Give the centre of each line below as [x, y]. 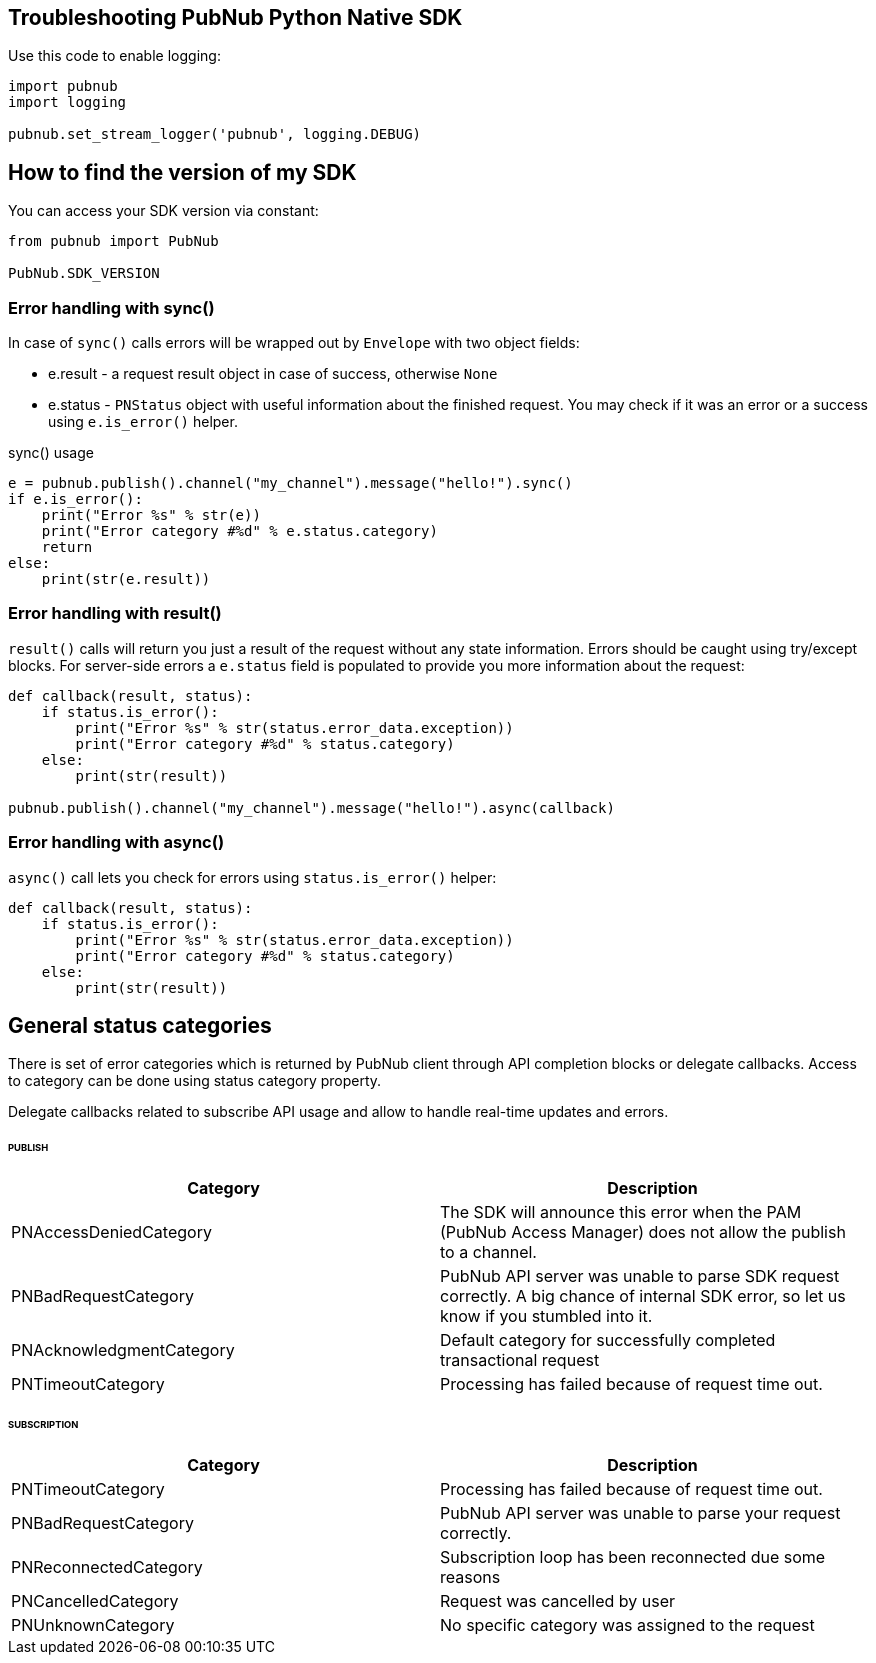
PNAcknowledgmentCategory [123, 1350]
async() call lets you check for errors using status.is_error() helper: [252, 877]
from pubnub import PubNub [113, 241]
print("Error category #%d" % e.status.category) [239, 531]
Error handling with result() [115, 613]
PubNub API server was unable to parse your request [640, 1512]
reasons [470, 1576]
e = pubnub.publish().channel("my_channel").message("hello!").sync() [290, 483]
